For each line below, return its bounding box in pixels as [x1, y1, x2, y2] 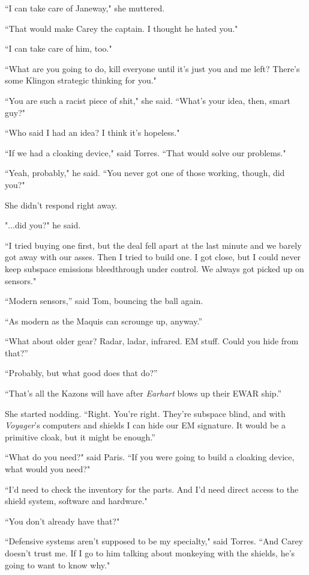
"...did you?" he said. [5, 219, 81, 231]
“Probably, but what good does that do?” [5, 367, 158, 379]
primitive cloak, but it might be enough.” [5, 430, 155, 443]
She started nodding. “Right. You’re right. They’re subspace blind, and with [5, 407, 286, 419]
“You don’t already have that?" [5, 514, 120, 527]
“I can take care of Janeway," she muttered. [5, 2, 165, 14]
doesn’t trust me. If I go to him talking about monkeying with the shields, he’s [5, 547, 295, 559]
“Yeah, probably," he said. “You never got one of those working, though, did [5, 166, 285, 179]
